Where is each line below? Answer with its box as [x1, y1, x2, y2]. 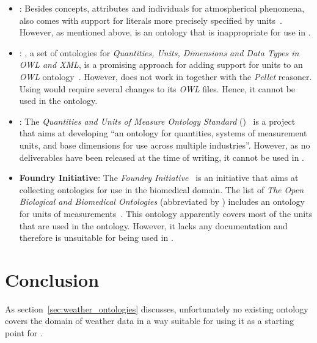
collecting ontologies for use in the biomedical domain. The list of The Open [19, 183, 304, 196]
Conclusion [5, 267, 100, 292]
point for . [5, 326, 43, 339]
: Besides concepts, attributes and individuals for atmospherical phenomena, [19, 2, 305, 14]
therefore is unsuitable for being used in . [19, 231, 173, 244]
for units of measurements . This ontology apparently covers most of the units [19, 207, 313, 219]
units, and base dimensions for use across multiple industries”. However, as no [19, 138, 310, 151]
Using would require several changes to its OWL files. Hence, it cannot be [19, 82, 296, 95]
